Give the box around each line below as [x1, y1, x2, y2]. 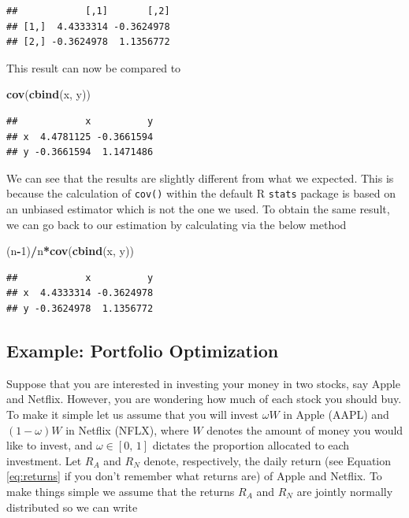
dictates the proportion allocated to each [152, 437, 350, 453]
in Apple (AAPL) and [283, 405, 389, 422]
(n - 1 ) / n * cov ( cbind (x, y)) [6, 242, 134, 259]
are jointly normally [296, 483, 393, 499]
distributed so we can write [6, 498, 138, 515]
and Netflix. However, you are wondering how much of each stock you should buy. [6, 390, 402, 407]
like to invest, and [6, 437, 93, 453]
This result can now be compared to [6, 59, 181, 76]
